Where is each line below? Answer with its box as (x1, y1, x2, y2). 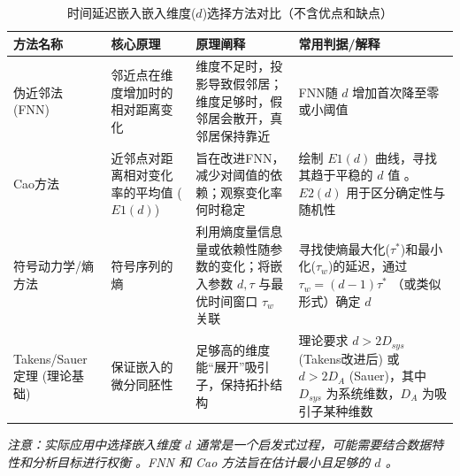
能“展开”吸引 (195, 357, 270, 376)
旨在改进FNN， (195, 148, 285, 166)
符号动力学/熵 (13, 257, 94, 275)
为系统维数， (326, 383, 401, 402)
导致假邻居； (208, 74, 283, 93)
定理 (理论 (13, 366, 73, 385)
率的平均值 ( (111, 182, 182, 201)
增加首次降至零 (352, 82, 440, 101)
